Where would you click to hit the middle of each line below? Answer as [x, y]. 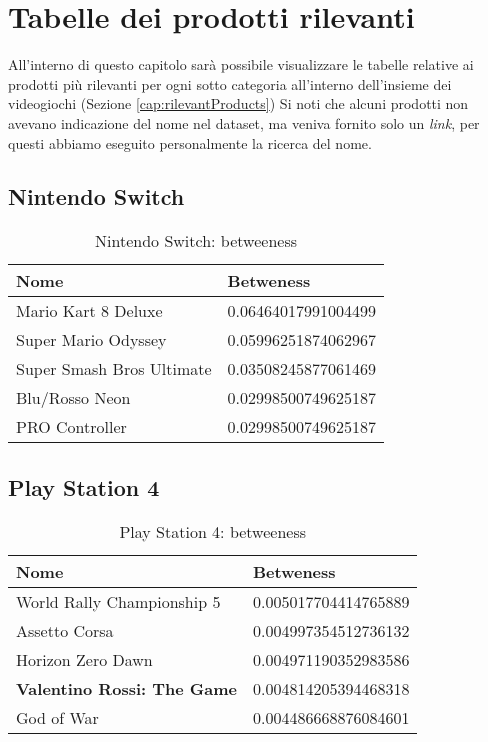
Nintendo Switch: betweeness [196, 241]
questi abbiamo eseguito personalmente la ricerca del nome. [190, 142]
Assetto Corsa [65, 630]
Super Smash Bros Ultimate [114, 369]
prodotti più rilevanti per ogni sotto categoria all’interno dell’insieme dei [230, 83]
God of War [57, 717]
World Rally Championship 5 [118, 601]
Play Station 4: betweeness [213, 531]
